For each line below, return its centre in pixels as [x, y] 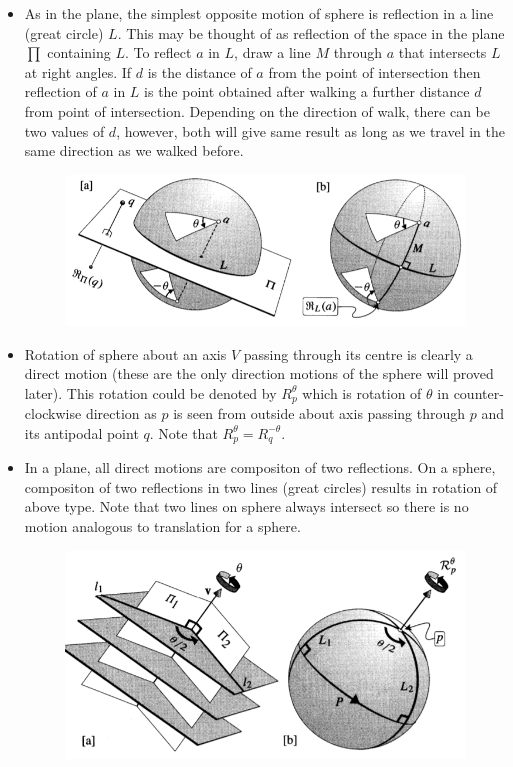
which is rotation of [362, 392]
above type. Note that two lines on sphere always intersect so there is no [246, 506]
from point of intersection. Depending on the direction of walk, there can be [257, 110]
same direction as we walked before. [134, 150]
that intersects [442, 52]
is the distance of [199, 71]
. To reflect [158, 52]
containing [79, 52]
